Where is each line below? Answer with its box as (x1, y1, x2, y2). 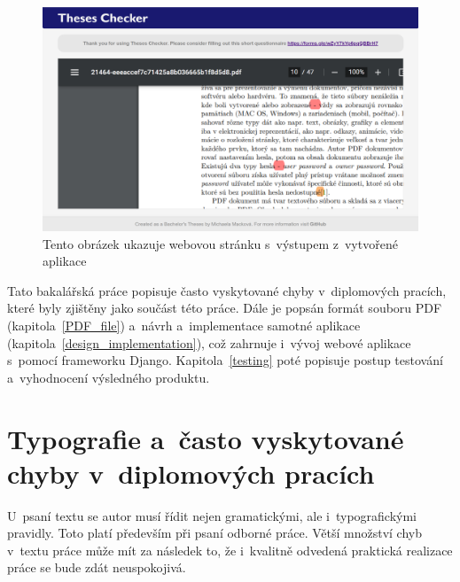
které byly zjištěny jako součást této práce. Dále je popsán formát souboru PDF (7, 299, 442, 317)
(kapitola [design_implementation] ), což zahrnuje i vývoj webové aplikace (7, 333, 411, 352)
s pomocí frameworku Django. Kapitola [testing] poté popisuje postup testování (7, 351, 443, 369)
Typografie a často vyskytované (7, 420, 404, 456)
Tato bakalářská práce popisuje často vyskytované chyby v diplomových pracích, (7, 281, 447, 299)
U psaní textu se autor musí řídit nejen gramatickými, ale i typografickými (7, 506, 417, 524)
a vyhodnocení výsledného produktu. (7, 368, 210, 386)
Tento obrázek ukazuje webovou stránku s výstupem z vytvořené (43, 234, 398, 252)
